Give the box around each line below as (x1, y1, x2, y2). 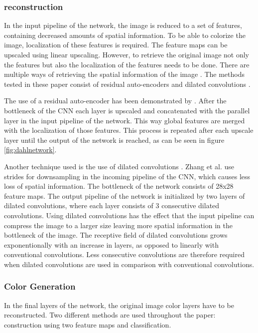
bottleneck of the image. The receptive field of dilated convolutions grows (4, 230, 228, 240)
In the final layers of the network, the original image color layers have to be (4, 300, 234, 310)
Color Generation (4, 280, 76, 293)
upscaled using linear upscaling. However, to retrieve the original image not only (4, 49, 249, 59)
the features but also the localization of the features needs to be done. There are (4, 59, 250, 69)
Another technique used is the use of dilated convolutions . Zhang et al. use (4, 161, 235, 171)
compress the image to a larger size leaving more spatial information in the (4, 220, 233, 230)
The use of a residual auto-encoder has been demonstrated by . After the (4, 95, 227, 106)
